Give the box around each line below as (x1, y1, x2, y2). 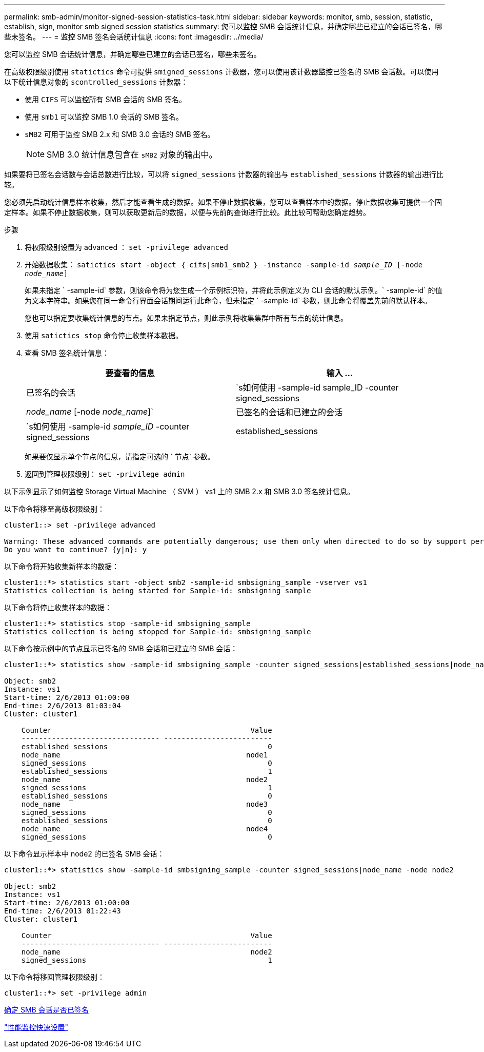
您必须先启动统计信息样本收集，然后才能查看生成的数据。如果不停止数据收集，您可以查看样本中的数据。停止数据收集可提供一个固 (4, 198, 442, 206)
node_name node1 (21, 751, 268, 759)
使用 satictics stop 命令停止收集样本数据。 (25, 331, 183, 340)
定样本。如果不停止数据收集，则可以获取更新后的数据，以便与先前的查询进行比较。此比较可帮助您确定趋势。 (4, 208, 370, 217)
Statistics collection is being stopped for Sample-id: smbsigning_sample (4, 628, 311, 636)
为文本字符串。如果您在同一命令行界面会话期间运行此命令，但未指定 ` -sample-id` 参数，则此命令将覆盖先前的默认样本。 (25, 296, 432, 305)
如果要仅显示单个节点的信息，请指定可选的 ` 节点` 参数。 (25, 452, 215, 461)
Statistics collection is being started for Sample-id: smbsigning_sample (4, 587, 311, 595)
